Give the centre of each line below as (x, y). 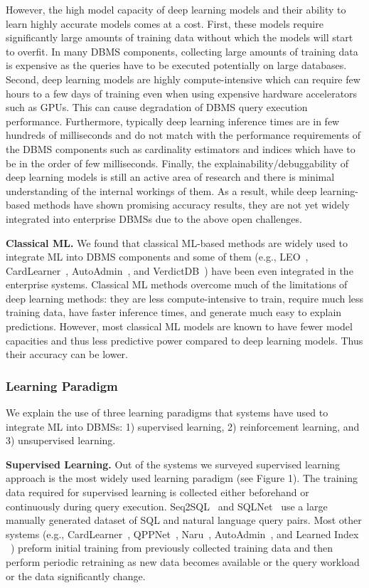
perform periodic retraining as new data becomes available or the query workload (183, 562)
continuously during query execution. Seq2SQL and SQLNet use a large (167, 506)
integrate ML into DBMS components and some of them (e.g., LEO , (157, 257)
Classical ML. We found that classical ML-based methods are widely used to (177, 242)
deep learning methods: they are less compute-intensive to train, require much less (185, 298)
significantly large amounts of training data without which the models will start (180, 37)
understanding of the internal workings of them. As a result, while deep (161, 190)
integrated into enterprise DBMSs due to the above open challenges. (154, 218)
